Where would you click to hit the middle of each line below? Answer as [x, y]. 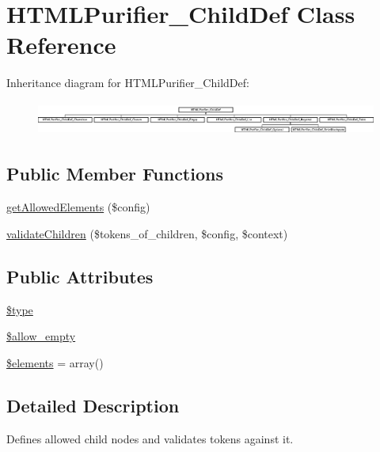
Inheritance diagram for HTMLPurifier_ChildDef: [128, 83]
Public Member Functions [115, 174]
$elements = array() [55, 362]
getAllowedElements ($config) [78, 207]
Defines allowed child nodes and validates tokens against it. [150, 438]
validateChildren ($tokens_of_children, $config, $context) [147, 233]
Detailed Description [93, 405]
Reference [61, 45]
